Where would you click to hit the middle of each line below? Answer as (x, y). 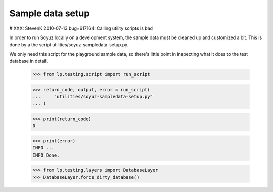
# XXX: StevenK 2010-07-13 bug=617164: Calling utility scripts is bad (81, 28)
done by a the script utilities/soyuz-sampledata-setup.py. (69, 45)
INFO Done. (46, 155)
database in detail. (29, 61)
